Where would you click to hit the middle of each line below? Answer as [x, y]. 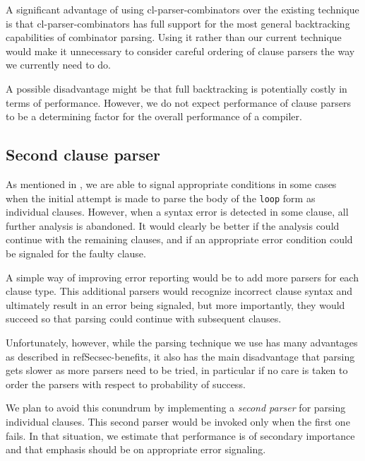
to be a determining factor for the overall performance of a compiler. [154, 116]
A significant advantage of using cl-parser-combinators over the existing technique [182, 9]
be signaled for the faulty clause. [76, 253]
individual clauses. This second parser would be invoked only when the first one [178, 421]
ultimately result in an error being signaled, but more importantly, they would [175, 304]
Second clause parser [83, 154]
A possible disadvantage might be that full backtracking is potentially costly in [176, 88]
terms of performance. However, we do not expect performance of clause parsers [179, 102]
